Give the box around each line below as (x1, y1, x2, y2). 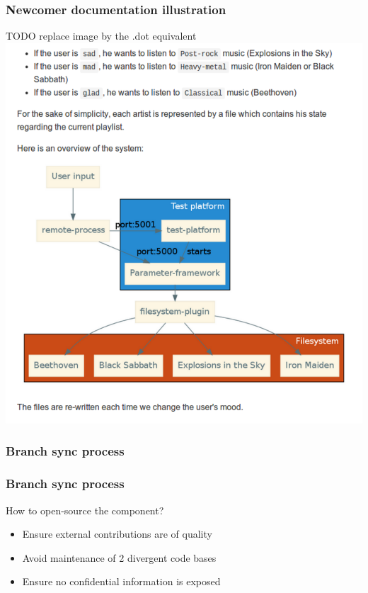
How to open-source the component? (6, 502, 164, 517)
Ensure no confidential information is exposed (22, 574, 221, 589)
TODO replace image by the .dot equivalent (6, 28, 197, 43)
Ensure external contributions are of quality (22, 526, 212, 541)
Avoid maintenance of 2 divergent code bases (22, 550, 217, 565)
